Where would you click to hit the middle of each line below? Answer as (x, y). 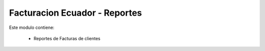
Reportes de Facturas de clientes (67, 38)
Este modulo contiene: (32, 27)
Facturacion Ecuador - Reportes (76, 13)
